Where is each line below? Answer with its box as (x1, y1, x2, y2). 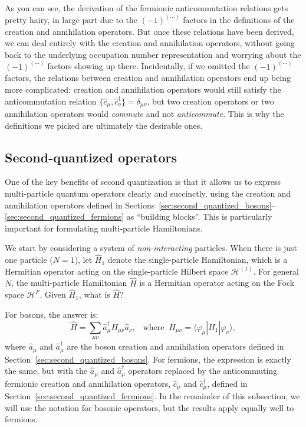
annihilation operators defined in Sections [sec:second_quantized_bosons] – (5, 198, 276, 211)
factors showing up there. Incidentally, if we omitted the (47, 60, 250, 72)
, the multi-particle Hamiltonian (11, 276, 127, 289)
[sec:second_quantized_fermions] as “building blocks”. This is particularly (5, 210, 272, 223)
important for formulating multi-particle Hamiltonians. (5, 221, 203, 234)
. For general (253, 265, 299, 277)
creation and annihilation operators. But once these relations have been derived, (5, 25, 294, 37)
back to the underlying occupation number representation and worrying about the (5, 48, 301, 60)
